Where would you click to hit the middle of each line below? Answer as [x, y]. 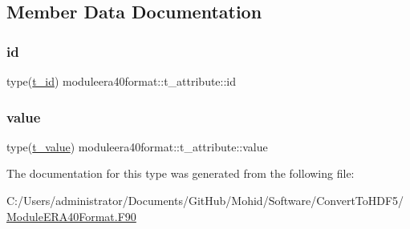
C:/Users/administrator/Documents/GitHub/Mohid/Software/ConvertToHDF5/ [205, 200]
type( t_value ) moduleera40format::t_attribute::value [137, 146]
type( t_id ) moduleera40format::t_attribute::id [122, 81]
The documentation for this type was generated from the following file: [181, 173]
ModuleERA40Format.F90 [71, 216]
